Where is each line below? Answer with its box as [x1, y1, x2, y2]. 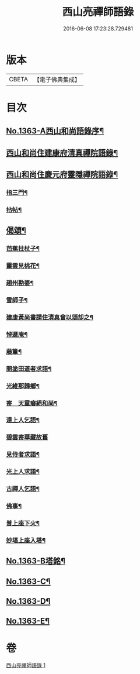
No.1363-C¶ [6, 576, 51, 586]
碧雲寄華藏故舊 [6, 434, 48, 442]
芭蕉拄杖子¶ [6, 245, 40, 253]
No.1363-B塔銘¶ [6, 556, 66, 566]
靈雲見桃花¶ [6, 262, 40, 270]
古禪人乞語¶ [6, 485, 40, 493]
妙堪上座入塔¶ [6, 536, 45, 544]
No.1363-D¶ [6, 596, 51, 606]
